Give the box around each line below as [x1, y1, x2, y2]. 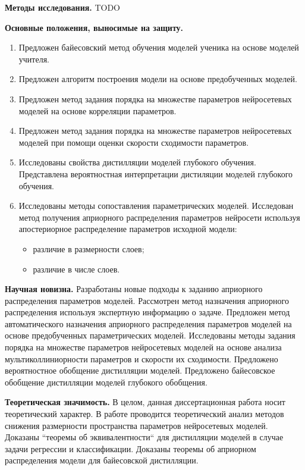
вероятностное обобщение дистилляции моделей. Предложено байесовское [5, 364, 275, 377]
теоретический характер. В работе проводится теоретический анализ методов [5, 408, 284, 420]
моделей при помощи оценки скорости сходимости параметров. [18, 136, 249, 148]
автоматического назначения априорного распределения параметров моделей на [5, 317, 292, 330]
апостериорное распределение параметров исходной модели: [18, 223, 237, 235]
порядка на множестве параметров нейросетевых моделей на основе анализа [5, 341, 282, 353]
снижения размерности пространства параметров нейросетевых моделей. [5, 419, 268, 431]
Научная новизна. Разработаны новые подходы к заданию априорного [5, 283, 263, 295]
